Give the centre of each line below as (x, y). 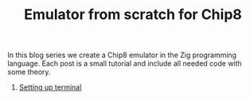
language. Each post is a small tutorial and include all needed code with (125, 63)
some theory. (29, 72)
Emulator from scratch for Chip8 (133, 15)
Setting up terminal (50, 87)
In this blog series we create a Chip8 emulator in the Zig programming (122, 55)
